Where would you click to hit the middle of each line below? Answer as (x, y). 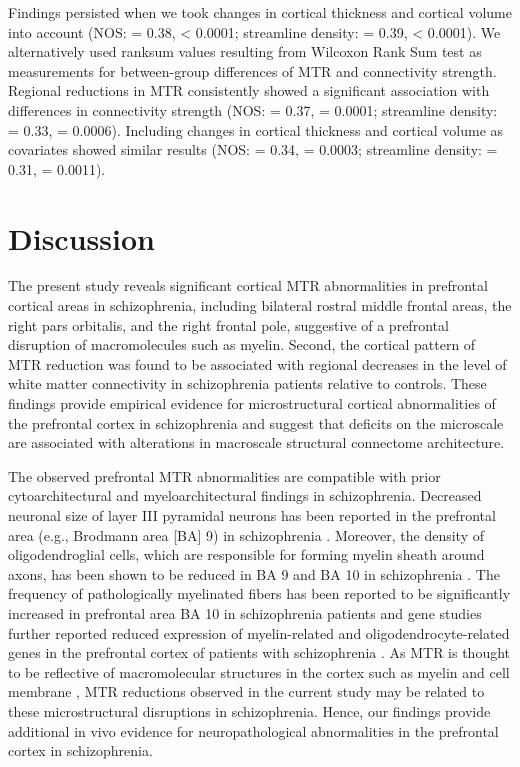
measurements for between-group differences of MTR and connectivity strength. (252, 70)
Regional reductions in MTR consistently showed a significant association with (249, 90)
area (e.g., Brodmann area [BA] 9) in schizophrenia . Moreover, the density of (246, 534)
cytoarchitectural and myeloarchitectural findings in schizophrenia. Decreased (245, 495)
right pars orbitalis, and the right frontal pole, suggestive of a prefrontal (228, 324)
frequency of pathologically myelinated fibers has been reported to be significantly (259, 593)
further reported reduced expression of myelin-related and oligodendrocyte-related (259, 632)
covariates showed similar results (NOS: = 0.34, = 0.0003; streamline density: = (253, 149)
